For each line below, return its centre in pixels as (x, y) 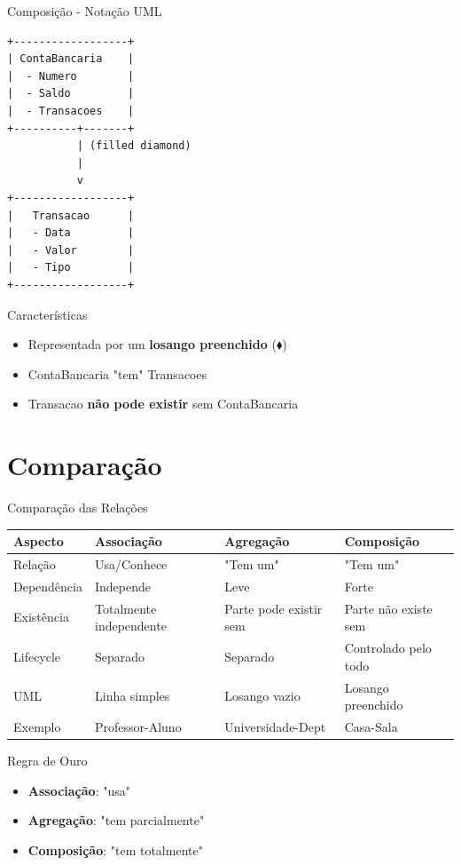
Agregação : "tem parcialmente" (116, 820)
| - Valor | (71, 250)
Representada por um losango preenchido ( (152, 344)
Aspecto (39, 541)
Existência (41, 617)
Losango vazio (262, 696)
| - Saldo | (71, 94)
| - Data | (71, 233)
